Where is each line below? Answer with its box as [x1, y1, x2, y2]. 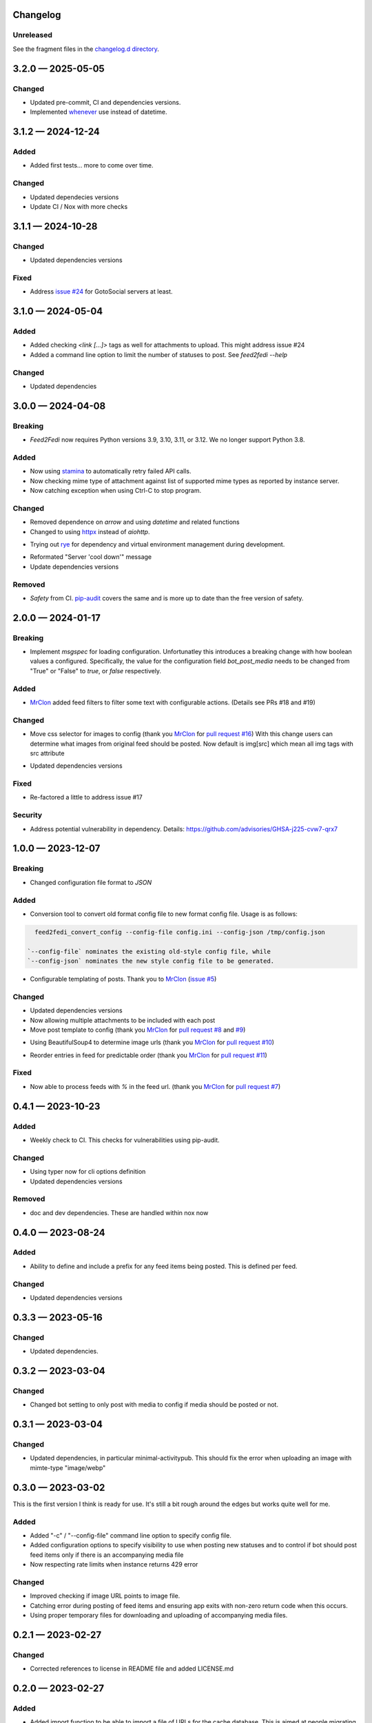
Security [12, 810, 43, 820]
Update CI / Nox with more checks [30, 203, 128, 210]
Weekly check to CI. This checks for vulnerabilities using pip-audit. [30, 1136, 220, 1144]
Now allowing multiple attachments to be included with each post [30, 1016, 216, 1024]
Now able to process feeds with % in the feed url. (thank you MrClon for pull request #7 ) [30, 1082, 281, 1090]
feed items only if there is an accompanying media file [30, 1551, 184, 1559]
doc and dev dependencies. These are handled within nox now [30, 1208, 209, 1216]
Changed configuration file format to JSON [30, 878, 152, 886]
